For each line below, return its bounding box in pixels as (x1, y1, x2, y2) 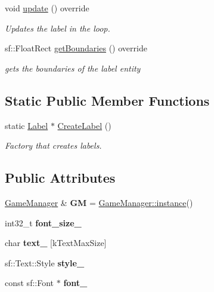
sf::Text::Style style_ (5, 256, 85, 269)
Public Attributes (5, 168, 116, 187)
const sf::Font (5, 276, 54, 289)
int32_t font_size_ (5, 216, 82, 229)
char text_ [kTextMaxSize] (5, 236, 107, 249)
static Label (5, 119, 48, 131)
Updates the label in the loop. (5, 21, 110, 34)
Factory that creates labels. (5, 139, 102, 152)
